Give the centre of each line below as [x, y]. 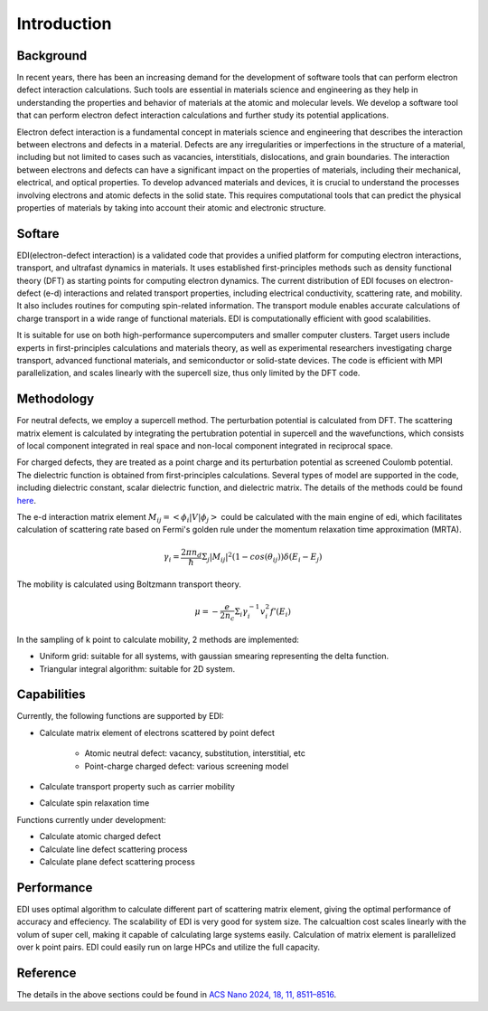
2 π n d [192, 553]
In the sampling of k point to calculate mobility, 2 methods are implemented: [158, 639]
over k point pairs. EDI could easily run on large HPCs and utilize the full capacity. [169, 947]
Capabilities [51, 695]
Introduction [64, 24]
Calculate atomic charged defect [100, 836]
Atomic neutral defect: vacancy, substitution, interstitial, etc [195, 753]
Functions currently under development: [91, 819]
